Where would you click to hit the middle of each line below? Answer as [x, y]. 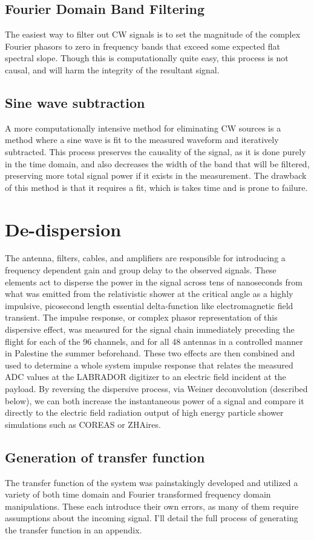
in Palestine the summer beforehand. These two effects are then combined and [150, 353]
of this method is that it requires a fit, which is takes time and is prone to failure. [156, 187]
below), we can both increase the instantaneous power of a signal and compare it [155, 400]
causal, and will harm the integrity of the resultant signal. [112, 69]
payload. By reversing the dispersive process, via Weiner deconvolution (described [156, 388]
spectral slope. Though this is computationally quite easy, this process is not [147, 58]
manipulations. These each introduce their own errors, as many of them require [152, 506]
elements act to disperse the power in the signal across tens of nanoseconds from [154, 282]
